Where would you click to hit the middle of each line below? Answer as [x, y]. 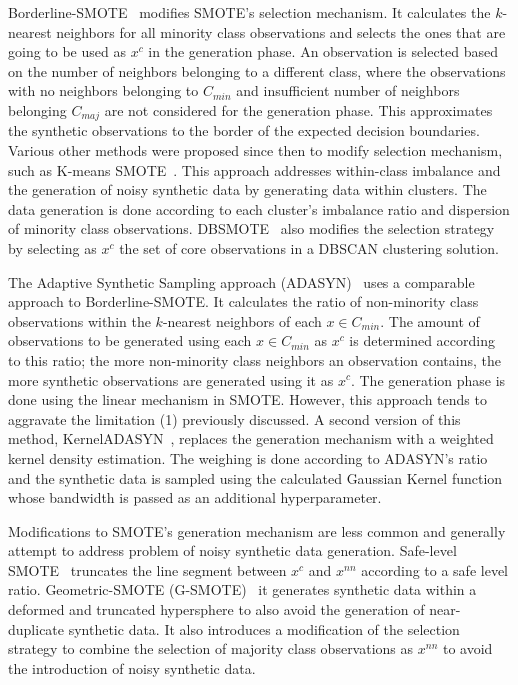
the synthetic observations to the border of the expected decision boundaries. [244, 130]
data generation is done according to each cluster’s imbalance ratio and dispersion [259, 208]
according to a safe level [434, 569]
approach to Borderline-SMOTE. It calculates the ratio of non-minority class [243, 301]
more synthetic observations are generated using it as [171, 379]
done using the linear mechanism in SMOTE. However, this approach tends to [247, 399]
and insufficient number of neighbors [348, 90]
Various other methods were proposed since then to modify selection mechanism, [255, 150]
